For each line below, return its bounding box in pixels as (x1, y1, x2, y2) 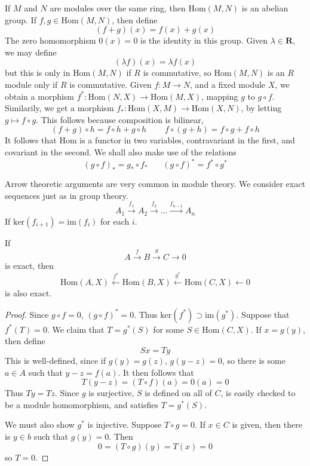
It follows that (5, 134, 57, 146)
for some (153, 323, 184, 335)
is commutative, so (143, 66, 211, 79)
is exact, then (5, 259, 54, 272)
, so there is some (222, 354, 286, 366)
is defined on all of (145, 387, 212, 399)
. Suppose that (236, 308, 290, 320)
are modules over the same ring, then (50, 2, 186, 14)
